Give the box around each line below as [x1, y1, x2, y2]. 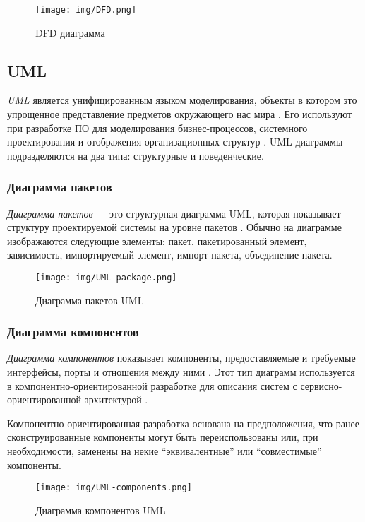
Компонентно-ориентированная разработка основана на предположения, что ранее [7, 415, 359, 430]
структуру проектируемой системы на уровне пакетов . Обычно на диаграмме [7, 220, 342, 235]
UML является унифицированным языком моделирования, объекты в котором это [7, 93, 357, 107]
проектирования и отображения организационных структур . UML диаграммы [7, 134, 343, 149]
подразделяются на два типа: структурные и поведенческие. [7, 148, 264, 162]
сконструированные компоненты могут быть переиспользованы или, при [7, 429, 318, 444]
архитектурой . [84, 392, 148, 407]
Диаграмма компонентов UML [35, 502, 166, 517]
